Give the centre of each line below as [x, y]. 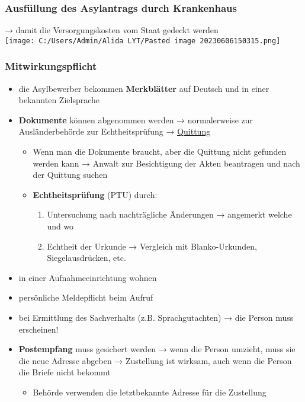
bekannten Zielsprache [59, 100]
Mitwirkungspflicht [51, 66]
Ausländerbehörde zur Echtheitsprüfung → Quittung [115, 131]
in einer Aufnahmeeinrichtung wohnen [88, 277]
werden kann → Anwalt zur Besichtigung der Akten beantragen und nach [166, 163]
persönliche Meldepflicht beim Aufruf [86, 297]
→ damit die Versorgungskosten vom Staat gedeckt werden [112, 30]
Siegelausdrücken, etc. [86, 258]
